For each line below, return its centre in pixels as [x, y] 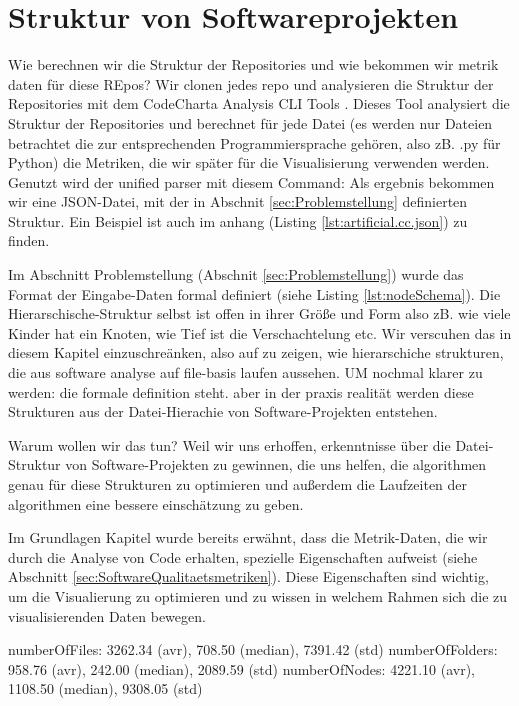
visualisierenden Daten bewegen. [107, 615]
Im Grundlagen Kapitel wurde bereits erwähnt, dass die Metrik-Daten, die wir [248, 537]
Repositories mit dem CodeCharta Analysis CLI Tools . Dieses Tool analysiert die [259, 103]
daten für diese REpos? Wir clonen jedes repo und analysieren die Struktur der [251, 83]
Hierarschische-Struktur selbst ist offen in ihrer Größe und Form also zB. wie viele [259, 313]
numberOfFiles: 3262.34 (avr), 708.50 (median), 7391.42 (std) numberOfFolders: [253, 649]
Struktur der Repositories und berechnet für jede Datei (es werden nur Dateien [250, 122]
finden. [29, 240]
